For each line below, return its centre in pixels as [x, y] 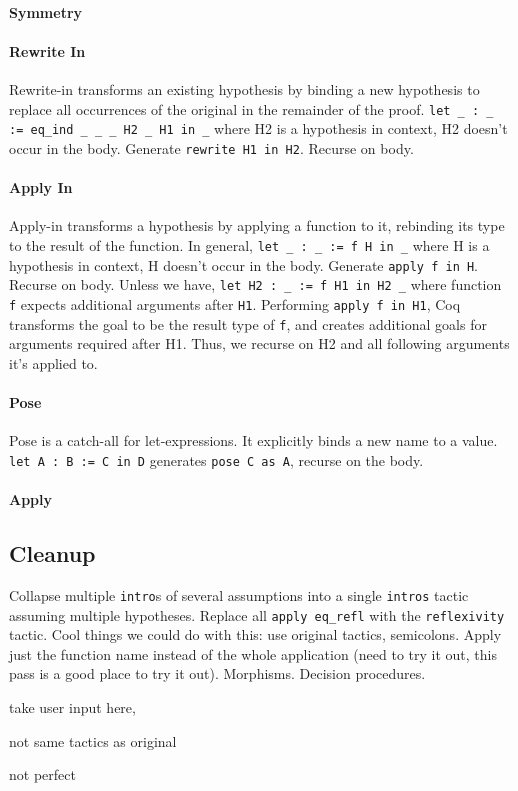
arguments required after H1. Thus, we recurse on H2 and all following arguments [259, 343]
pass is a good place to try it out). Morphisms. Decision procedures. [217, 673]
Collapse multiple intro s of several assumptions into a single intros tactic [239, 594]
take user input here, [72, 706]
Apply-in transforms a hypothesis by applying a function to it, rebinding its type [257, 225]
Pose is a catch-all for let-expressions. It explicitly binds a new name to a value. [253, 440]
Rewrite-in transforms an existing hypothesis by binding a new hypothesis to [244, 88]
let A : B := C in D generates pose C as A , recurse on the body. [216, 459]
